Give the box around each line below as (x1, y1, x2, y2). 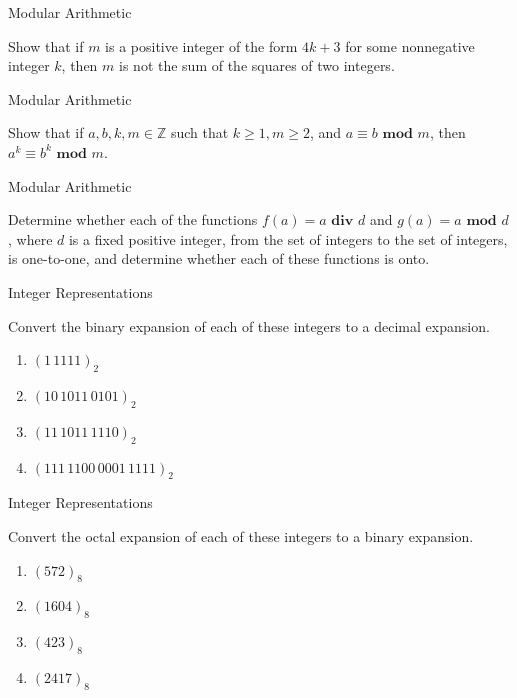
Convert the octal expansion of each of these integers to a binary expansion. (8, 525, 474, 546)
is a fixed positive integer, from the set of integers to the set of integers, (68, 228, 508, 249)
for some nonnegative (345, 35, 475, 56)
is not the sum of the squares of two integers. (119, 55, 395, 76)
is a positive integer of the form (105, 35, 298, 56)
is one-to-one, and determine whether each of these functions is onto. (8, 248, 430, 269)
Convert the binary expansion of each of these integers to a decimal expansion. (8, 315, 490, 336)
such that (170, 122, 229, 143)
